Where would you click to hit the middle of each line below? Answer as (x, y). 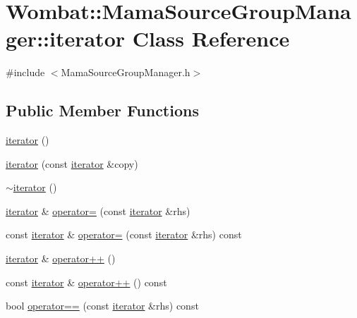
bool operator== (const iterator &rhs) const (102, 306)
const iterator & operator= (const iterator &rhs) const (124, 234)
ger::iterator (66, 38)
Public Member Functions (102, 110)
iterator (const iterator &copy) (72, 163)
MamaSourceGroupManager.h (126, 72)
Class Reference (211, 38)
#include (25, 72)
